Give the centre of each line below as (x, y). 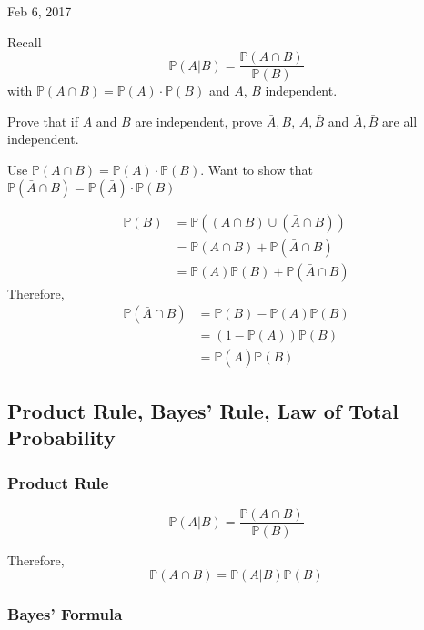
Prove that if (43, 121)
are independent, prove (199, 121)
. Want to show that (257, 170)
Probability (61, 437)
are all (400, 121)
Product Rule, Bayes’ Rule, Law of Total (203, 410)
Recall (25, 41)
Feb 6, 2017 (40, 11)
